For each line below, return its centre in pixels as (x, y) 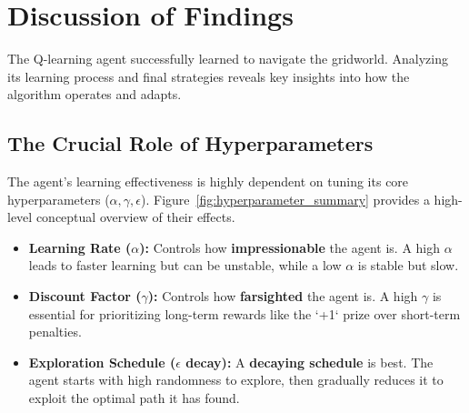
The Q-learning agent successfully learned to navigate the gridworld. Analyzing (228, 59)
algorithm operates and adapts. (95, 94)
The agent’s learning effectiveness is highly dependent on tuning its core (208, 181)
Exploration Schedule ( (102, 362)
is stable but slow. (408, 265)
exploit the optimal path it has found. (134, 398)
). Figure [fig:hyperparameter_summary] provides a (285, 199)
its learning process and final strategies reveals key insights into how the (209, 76)
